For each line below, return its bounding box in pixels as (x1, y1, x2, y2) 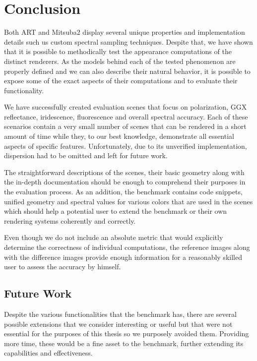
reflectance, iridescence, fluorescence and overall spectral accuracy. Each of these (4, 111, 248, 121)
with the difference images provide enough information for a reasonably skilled (4, 251, 242, 262)
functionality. (4, 85, 44, 95)
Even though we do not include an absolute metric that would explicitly (4, 232, 223, 242)
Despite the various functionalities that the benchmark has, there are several (4, 308, 237, 319)
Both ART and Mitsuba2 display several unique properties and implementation (4, 27, 245, 37)
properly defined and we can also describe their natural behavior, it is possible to (4, 65, 251, 76)
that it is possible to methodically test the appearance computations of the (4, 46, 232, 57)
